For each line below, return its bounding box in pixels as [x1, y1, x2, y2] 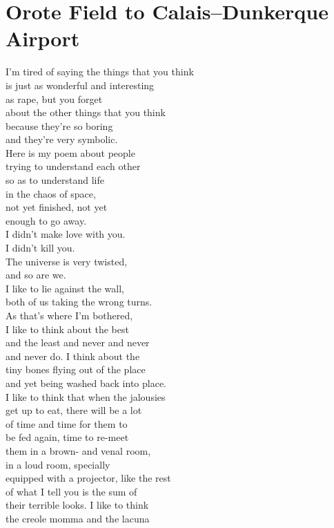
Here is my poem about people [6, 145, 135, 160]
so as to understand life [6, 173, 104, 187]
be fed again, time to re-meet [6, 430, 129, 444]
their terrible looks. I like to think [6, 498, 149, 512]
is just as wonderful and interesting [6, 77, 155, 92]
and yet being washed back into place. [6, 375, 167, 390]
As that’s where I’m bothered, [6, 308, 133, 322]
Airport [6, 24, 80, 53]
